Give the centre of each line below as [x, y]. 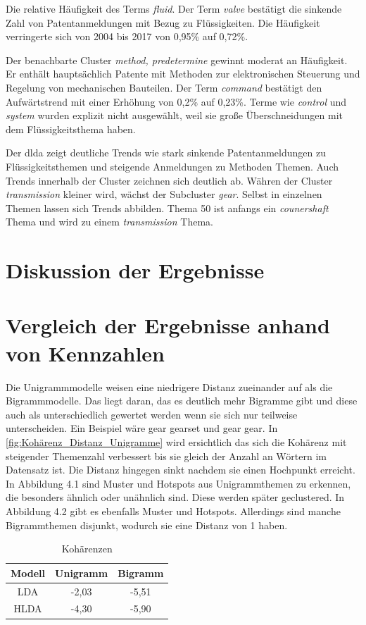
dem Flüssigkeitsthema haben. [71, 129]
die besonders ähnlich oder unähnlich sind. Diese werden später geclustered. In [175, 497]
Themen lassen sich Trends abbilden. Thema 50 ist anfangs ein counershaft [167, 208]
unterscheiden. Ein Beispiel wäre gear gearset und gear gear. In [142, 428]
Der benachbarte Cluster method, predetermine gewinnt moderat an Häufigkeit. [177, 60]
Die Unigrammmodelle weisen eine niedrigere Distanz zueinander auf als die [169, 386]
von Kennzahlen [86, 353]
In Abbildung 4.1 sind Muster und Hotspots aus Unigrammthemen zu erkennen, [178, 483]
